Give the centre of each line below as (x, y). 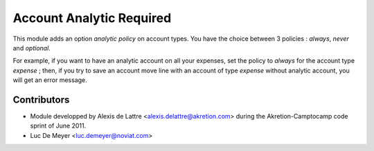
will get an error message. (50, 80)
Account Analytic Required (92, 18)
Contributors (41, 100)
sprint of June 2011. (58, 126)
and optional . (32, 48)
